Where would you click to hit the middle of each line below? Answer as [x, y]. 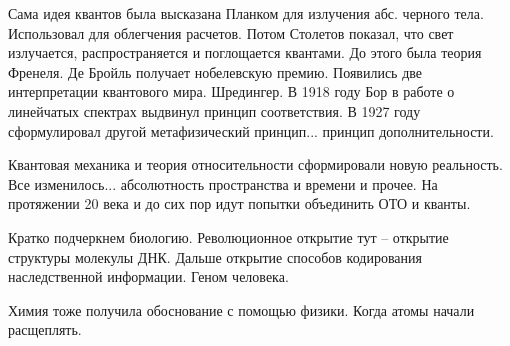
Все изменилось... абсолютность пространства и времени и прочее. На [223, 183]
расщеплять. [45, 329]
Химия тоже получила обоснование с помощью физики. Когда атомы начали [241, 309]
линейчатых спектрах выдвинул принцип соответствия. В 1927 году [214, 110]
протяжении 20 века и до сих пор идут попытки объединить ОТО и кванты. [239, 203]
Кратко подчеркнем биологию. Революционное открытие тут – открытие [228, 236]
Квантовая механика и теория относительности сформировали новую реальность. [255, 164]
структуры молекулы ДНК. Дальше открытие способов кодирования [215, 256]
